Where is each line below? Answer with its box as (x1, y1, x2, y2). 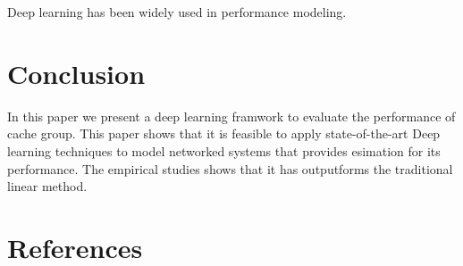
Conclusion (7, 54, 146, 91)
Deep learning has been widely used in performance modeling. (7, 3, 347, 21)
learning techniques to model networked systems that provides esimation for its (7, 141, 441, 160)
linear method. (7, 177, 88, 195)
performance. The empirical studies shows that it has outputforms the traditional (7, 159, 453, 178)
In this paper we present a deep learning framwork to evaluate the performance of (7, 106, 456, 125)
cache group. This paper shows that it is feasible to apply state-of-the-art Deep (7, 124, 441, 143)
